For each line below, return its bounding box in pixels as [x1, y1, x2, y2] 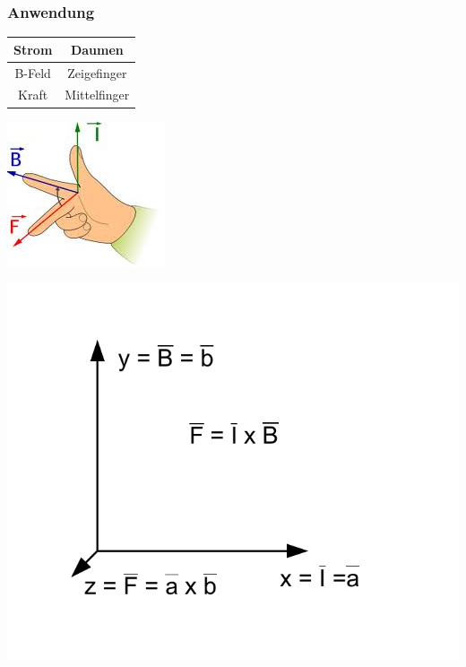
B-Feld [14, 63, 51, 82]
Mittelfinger [65, 85, 130, 104]
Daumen [70, 39, 124, 58]
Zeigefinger [67, 63, 127, 82]
